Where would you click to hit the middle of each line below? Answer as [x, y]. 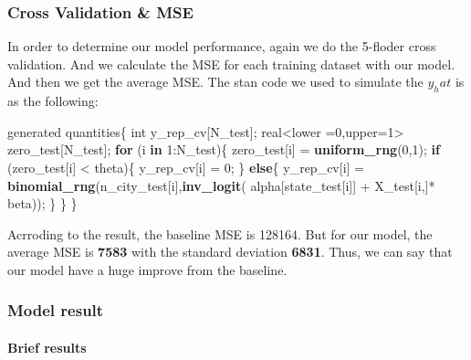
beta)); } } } [42, 203]
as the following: [53, 101]
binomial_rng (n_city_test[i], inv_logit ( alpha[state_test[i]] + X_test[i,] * [221, 185]
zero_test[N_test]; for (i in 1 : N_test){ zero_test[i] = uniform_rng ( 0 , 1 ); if [224, 149]
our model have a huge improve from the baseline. [147, 269]
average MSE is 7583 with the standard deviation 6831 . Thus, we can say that [230, 252]
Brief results [47, 347]
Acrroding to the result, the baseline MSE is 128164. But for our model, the [220, 233]
